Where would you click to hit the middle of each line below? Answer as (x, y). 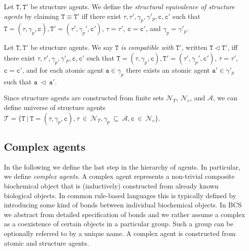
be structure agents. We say (72, 47)
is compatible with (147, 47)
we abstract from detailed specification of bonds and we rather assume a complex (124, 214)
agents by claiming (31, 16)
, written (194, 47)
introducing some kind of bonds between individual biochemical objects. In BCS (123, 205)
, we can (225, 98)
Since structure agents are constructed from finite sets (84, 98)
